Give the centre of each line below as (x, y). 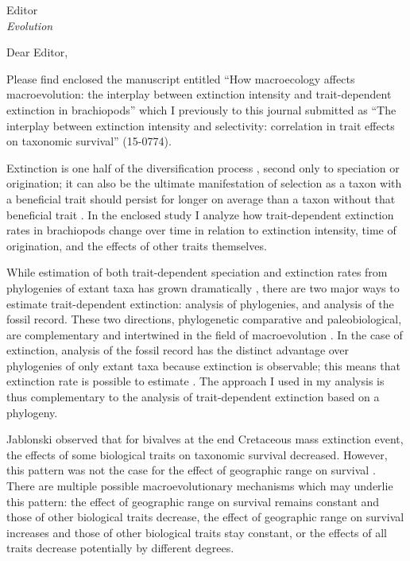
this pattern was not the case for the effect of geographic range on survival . (191, 470)
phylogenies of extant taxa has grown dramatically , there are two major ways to (203, 287)
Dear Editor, (37, 52)
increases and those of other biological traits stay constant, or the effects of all (197, 532)
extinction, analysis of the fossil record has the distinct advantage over (178, 350)
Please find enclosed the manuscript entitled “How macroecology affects (181, 78)
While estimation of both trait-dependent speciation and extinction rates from (197, 272)
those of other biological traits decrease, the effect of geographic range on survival (205, 517)
